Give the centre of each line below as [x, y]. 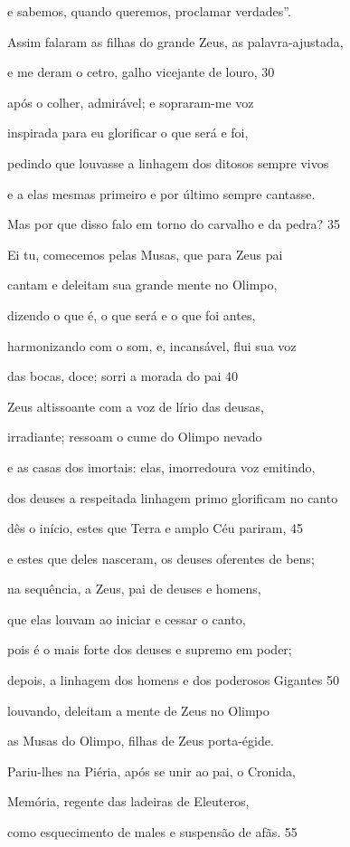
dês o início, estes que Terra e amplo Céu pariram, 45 [156, 528]
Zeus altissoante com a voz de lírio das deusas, [136, 406]
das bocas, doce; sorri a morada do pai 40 [123, 376]
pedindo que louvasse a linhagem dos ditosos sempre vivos [168, 162]
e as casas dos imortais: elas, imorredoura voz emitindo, [161, 466]
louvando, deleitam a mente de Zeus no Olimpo [138, 710]
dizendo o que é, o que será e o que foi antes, [132, 314]
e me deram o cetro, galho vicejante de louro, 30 [141, 72]
